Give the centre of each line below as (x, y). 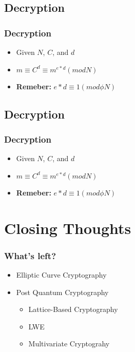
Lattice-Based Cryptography (73, 309)
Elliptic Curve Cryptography (61, 274)
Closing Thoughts (68, 228)
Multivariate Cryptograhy (69, 344)
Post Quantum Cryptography (62, 292)
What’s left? (30, 255)
